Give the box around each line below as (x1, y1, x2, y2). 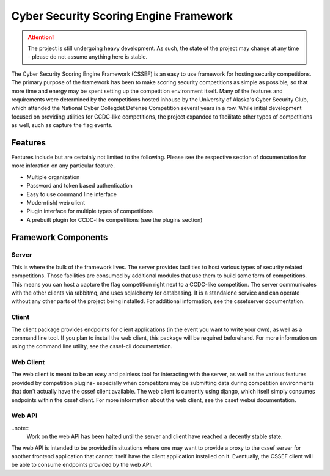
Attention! (28, 34, 54, 41)
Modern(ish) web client (26, 199, 86, 206)
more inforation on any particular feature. (11, 162, 116, 169)
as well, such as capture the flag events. (11, 122, 113, 129)
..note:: (11, 424, 29, 431)
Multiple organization (26, 173, 80, 180)
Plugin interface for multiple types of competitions (26, 208, 153, 215)
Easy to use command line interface (26, 190, 117, 198)
